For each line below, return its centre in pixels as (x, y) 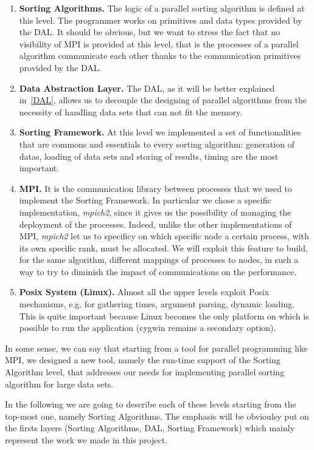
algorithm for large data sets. (59, 384)
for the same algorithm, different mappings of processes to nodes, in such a (159, 260)
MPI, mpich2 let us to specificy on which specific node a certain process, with (164, 236)
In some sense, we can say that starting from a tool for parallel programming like (156, 348)
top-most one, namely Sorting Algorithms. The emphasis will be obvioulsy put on (157, 416)
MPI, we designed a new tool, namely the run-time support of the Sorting (143, 360)
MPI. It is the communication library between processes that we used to (155, 188)
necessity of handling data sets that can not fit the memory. (131, 111)
